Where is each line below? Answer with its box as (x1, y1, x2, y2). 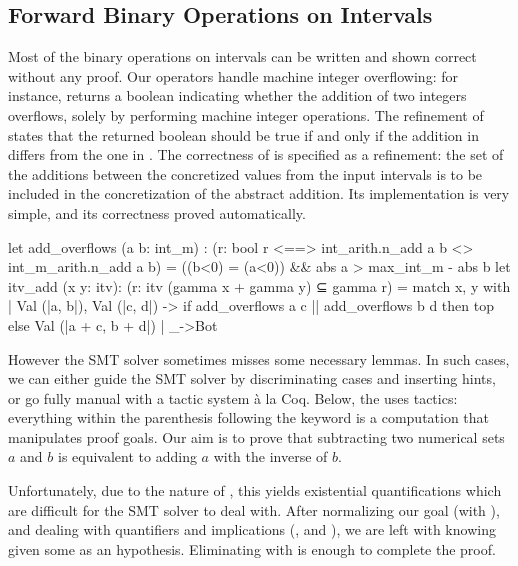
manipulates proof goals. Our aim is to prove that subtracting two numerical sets (8, 426, 505, 447)
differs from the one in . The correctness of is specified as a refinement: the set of (8, 144, 504, 165)
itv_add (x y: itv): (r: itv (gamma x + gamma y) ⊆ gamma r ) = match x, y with (8, 275, 511, 296)
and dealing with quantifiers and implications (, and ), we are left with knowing (8, 519, 496, 540)
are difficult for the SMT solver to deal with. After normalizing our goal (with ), (8, 499, 500, 520)
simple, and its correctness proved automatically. (8, 202, 306, 223)
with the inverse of (213, 446, 328, 467)
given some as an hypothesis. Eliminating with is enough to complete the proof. (8, 538, 496, 559)
